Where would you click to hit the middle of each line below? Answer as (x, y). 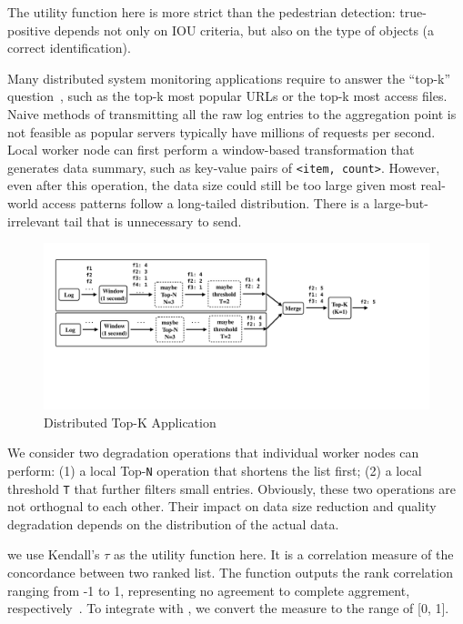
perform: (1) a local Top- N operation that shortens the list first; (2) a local (215, 470)
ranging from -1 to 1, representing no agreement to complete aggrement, (209, 590)
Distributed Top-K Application (130, 422)
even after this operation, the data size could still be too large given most (212, 185)
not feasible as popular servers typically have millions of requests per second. (221, 131)
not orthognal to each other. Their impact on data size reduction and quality (222, 506)
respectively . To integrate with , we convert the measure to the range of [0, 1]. (228, 608)
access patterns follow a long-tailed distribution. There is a (206, 203)
